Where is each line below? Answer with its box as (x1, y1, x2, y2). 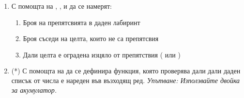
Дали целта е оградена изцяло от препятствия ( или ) (23, 49, 181, 59)
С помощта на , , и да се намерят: (11, 1, 112, 11)
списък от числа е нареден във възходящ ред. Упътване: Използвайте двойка (11, 75, 240, 85)
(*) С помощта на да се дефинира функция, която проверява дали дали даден (11, 66, 241, 76)
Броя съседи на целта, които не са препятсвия (23, 33, 159, 43)
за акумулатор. (11, 84, 57, 95)
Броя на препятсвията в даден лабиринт (23, 17, 140, 27)
